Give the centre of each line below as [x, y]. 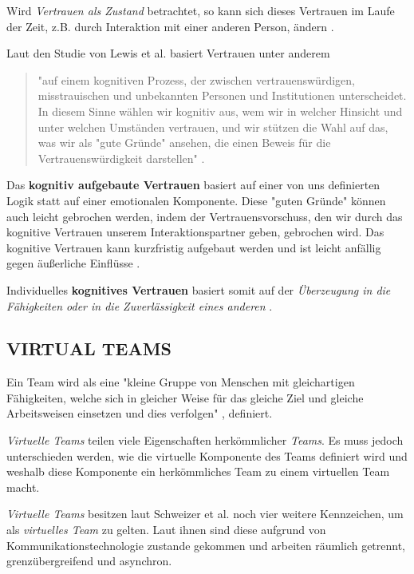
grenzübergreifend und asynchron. [89, 561]
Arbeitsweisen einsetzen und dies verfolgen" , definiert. [140, 413]
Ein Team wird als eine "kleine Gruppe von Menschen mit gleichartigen [181, 382]
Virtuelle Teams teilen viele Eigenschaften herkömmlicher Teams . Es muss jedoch [205, 440]
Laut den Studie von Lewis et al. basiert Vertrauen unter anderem [168, 53]
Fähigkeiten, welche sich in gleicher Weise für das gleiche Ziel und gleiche [185, 397]
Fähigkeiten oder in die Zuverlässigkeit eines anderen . [140, 305]
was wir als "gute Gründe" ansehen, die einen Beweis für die [184, 143]
